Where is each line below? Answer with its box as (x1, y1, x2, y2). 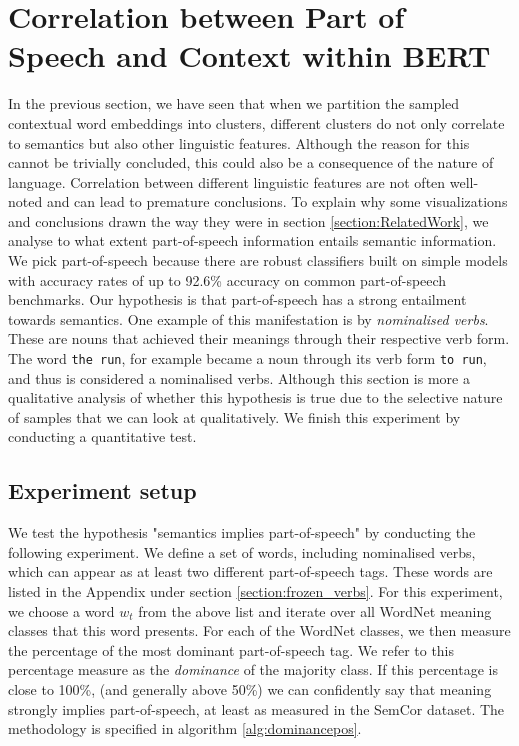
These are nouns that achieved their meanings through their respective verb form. (8, 328, 510, 349)
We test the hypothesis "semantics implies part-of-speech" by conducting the (8, 522, 476, 543)
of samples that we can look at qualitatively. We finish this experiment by (8, 406, 461, 427)
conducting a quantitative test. (8, 426, 197, 447)
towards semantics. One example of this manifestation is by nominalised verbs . (8, 308, 489, 329)
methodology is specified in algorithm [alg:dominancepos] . (8, 718, 362, 739)
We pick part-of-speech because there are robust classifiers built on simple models (8, 250, 508, 271)
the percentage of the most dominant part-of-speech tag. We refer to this (8, 639, 455, 660)
